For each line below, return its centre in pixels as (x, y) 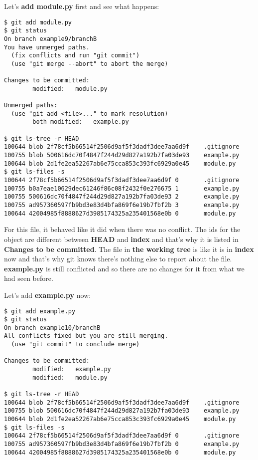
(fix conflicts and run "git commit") (75, 56)
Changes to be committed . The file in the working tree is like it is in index (129, 249)
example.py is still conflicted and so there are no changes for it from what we (124, 268)
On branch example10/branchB (52, 328)
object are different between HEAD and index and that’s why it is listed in (121, 239)
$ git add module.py (38, 22)
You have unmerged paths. (47, 47)
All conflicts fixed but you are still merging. (86, 336)
